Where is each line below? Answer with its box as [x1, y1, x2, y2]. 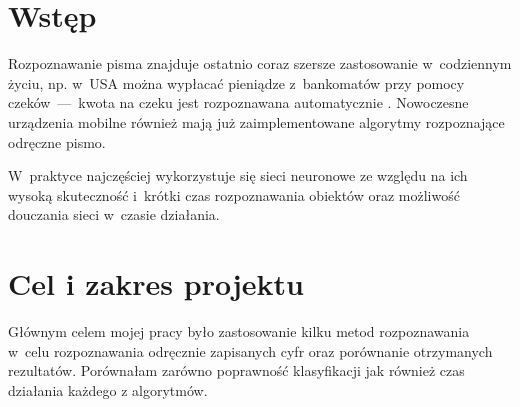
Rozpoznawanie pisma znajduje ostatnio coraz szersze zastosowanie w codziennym [8, 53, 512, 74]
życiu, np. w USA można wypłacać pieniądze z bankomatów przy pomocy [8, 72, 465, 93]
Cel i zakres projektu [8, 263, 304, 304]
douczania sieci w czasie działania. [8, 204, 220, 225]
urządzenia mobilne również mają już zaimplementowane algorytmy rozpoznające [8, 111, 505, 132]
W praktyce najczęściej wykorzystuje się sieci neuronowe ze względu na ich [8, 165, 468, 186]
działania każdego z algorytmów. [8, 379, 208, 400]
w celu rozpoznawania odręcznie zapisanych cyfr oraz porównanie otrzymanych [8, 340, 493, 361]
